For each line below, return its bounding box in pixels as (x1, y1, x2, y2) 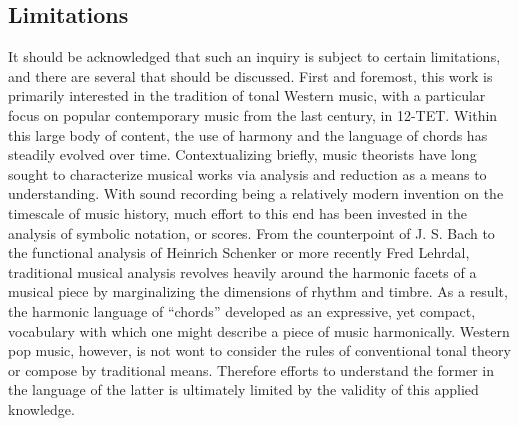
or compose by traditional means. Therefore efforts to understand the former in (8, 359, 494, 380)
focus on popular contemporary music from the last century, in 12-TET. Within (8, 104, 498, 125)
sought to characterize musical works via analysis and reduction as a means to (8, 163, 487, 184)
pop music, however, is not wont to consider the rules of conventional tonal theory (8, 340, 511, 361)
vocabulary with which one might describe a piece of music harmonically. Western (8, 320, 510, 341)
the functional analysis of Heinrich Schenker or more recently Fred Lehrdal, (8, 242, 470, 263)
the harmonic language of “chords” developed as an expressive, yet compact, (8, 300, 476, 321)
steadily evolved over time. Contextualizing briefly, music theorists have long (8, 144, 477, 165)
